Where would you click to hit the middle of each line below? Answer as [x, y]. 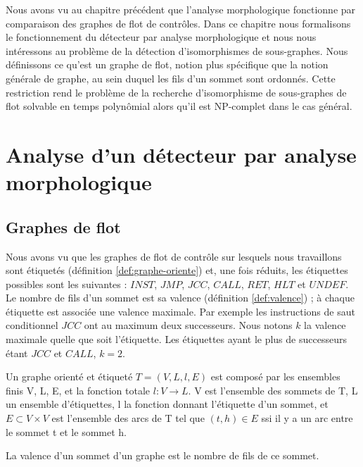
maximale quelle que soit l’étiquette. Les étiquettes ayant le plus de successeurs [176, 339]
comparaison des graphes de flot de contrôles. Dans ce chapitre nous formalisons [178, 23]
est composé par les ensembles [275, 376]
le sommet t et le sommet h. [66, 431]
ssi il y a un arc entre [307, 418]
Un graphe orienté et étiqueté [69, 376]
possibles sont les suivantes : [66, 284]
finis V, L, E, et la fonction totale [78, 390]
